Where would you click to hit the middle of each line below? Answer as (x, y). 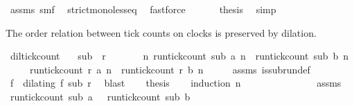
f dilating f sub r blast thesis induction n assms (176, 83)
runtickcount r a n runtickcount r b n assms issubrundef (170, 69)
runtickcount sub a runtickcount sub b (100, 96)
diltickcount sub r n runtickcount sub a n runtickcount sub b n (179, 56)
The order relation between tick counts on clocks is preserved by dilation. (161, 32)
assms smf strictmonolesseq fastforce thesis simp (143, 9)
